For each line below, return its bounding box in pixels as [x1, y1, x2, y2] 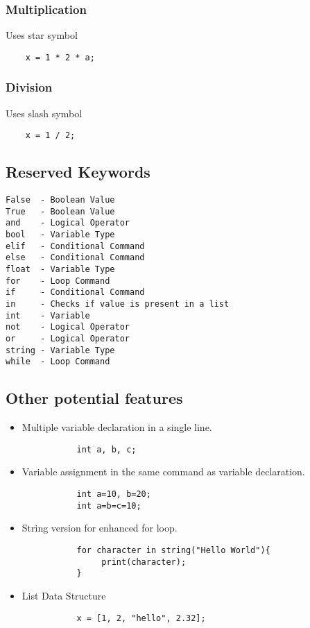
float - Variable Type [6, 264, 115, 275]
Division [6, 78, 53, 96]
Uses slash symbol [6, 105, 83, 120]
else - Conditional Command [6, 253, 145, 263]
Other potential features [6, 387, 183, 409]
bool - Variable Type [6, 230, 115, 240]
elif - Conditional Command [6, 241, 145, 251]
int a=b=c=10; [76, 500, 141, 511]
